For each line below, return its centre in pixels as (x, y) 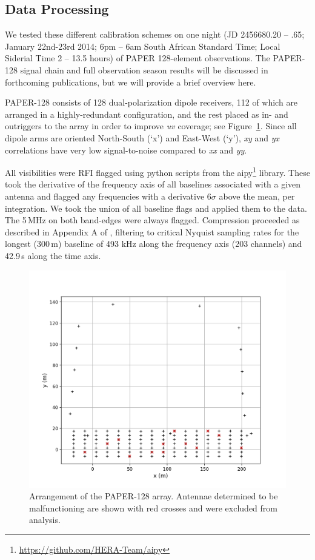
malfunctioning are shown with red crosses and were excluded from (153, 508)
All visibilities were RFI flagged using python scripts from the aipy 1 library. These (157, 171)
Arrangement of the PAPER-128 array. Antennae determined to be (154, 496)
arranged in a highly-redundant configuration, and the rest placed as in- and (147, 114)
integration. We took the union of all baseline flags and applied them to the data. (156, 208)
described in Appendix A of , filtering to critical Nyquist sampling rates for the (152, 231)
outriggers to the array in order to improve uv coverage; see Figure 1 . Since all (151, 126)
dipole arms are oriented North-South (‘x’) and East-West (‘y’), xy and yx (142, 137)
